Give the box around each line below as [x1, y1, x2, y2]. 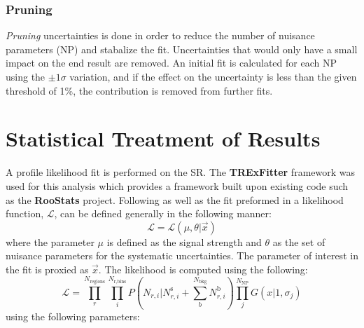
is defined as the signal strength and [106, 234, 262, 249]
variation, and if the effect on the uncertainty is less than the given [69, 69, 357, 83]
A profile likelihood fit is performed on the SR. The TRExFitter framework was [6, 165, 356, 179]
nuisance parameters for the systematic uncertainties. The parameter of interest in [6, 248, 358, 263]
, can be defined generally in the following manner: [54, 206, 272, 221]
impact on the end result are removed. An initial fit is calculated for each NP [6, 55, 337, 70]
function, [6, 206, 44, 221]
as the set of [272, 234, 325, 249]
